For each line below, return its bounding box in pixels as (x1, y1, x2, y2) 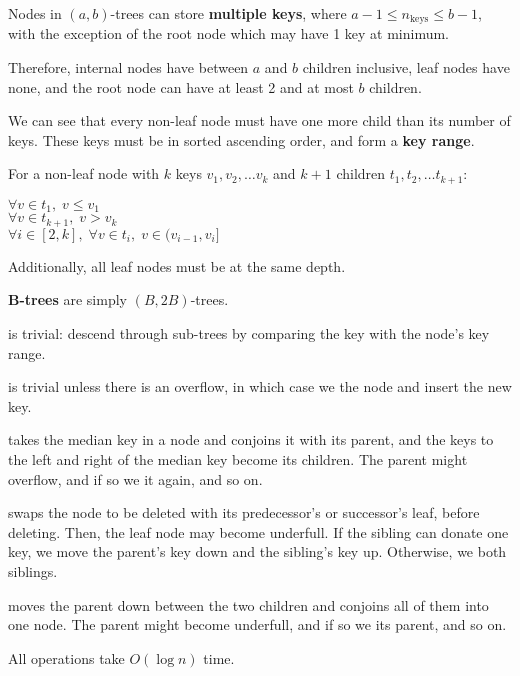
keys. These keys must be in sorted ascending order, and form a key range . (8, 129, 475, 150)
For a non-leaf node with (8, 163, 160, 184)
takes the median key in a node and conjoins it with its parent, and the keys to (8, 429, 494, 450)
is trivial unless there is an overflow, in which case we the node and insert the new (8, 376, 512, 397)
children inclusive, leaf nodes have (302, 57, 510, 78)
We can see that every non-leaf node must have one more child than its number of (8, 110, 511, 131)
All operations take (8, 647, 125, 668)
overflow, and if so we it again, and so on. (8, 468, 263, 489)
